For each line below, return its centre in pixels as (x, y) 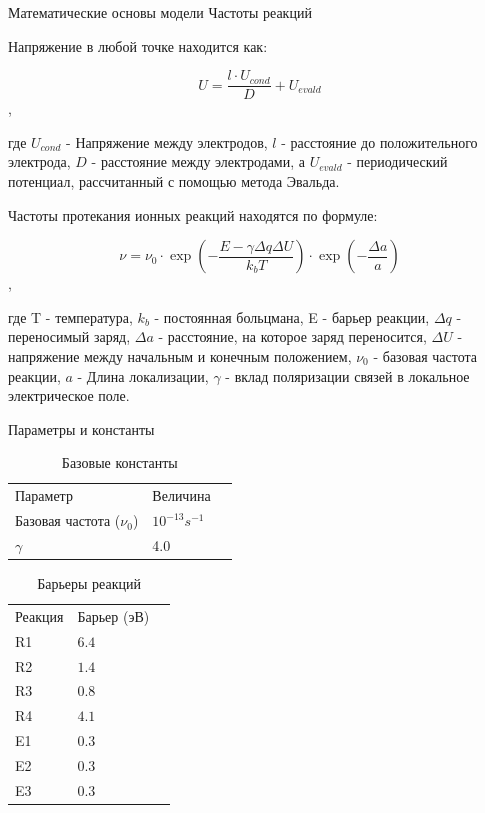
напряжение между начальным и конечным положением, (180, 356)
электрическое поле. (69, 395)
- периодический (397, 161)
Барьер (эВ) (113, 615)
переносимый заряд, (69, 336)
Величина (181, 495)
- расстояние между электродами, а (198, 161)
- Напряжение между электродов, (167, 141)
